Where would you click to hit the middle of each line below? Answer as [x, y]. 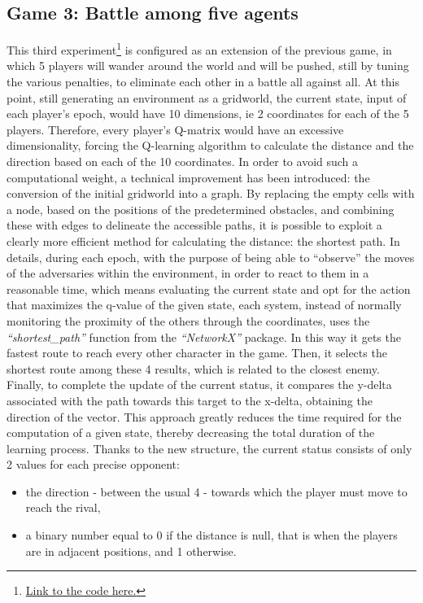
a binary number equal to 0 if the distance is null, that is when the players [211, 535]
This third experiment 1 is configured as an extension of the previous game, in [199, 48]
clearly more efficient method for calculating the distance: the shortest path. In [203, 240]
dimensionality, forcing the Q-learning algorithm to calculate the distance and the [210, 145]
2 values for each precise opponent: [93, 464]
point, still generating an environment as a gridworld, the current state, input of [207, 97]
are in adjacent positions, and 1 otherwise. [131, 551]
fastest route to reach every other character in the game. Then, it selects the [197, 353]
